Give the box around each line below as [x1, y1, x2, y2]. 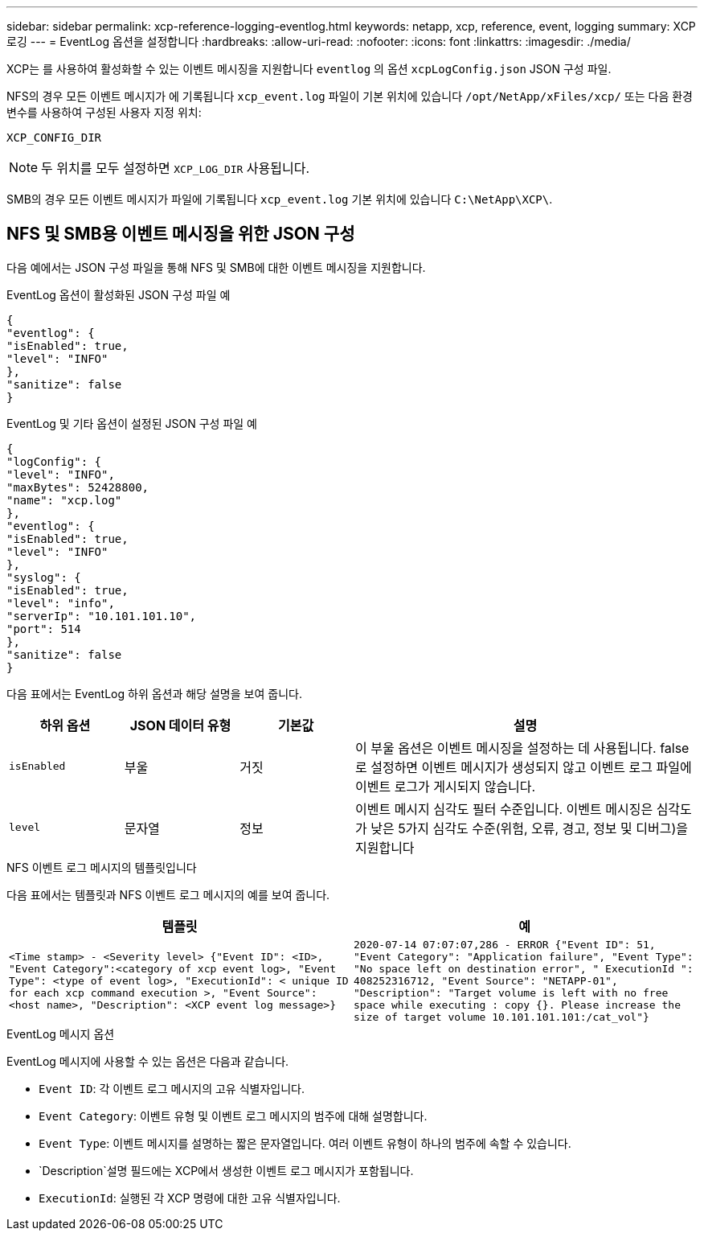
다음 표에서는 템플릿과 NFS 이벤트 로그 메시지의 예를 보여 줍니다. [6, 887, 330, 902]
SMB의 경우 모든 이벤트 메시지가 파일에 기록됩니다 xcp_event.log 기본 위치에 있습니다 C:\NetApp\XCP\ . [6, 192, 553, 206]
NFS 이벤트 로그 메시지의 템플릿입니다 [6, 860, 197, 874]
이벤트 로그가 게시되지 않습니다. [354, 778, 536, 795]
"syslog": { [6, 570, 81, 584]
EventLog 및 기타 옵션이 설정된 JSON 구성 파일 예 [6, 416, 257, 430]
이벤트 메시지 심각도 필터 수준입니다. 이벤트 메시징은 [354, 800, 653, 817]
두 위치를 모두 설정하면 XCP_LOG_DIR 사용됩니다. [41, 160, 310, 176]
